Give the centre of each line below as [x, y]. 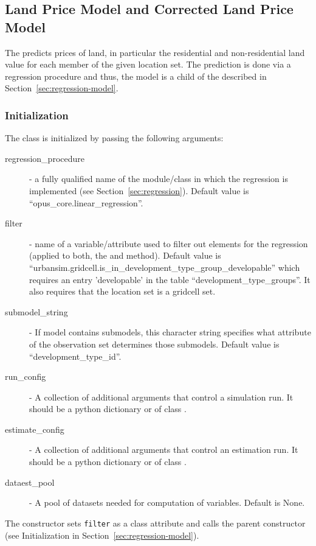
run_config [26, 376]
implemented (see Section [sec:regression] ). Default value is [139, 190]
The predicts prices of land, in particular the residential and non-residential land [155, 52]
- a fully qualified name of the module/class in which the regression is [159, 179]
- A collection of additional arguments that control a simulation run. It [161, 397]
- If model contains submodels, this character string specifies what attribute [170, 332]
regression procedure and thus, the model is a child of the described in [136, 76]
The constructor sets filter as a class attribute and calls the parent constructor [155, 523]
